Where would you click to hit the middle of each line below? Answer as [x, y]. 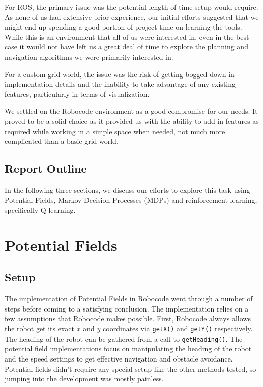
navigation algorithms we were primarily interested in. [89, 56]
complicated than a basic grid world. [62, 141]
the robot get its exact [39, 329]
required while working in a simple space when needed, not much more [115, 131]
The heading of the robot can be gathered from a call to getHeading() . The [124, 338]
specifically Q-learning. [40, 210]
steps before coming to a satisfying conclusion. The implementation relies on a [127, 308]
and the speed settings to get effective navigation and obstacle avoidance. [119, 358]
